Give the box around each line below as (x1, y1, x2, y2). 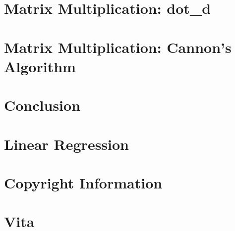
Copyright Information (4, 172, 163, 192)
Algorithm (4, 56, 76, 76)
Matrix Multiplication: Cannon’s (4, 37, 232, 57)
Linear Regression (4, 134, 129, 154)
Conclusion (4, 95, 81, 115)
